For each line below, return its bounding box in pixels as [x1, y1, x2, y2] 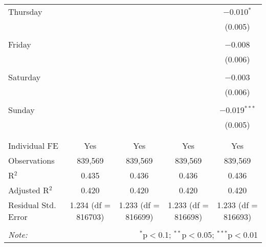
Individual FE [8, 140, 58, 151]
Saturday [8, 71, 41, 83]
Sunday [8, 104, 35, 116]
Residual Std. [8, 199, 56, 211]
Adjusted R [8, 184, 49, 196]
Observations [8, 154, 55, 166]
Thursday [8, 6, 42, 17]
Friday [8, 38, 31, 50]
